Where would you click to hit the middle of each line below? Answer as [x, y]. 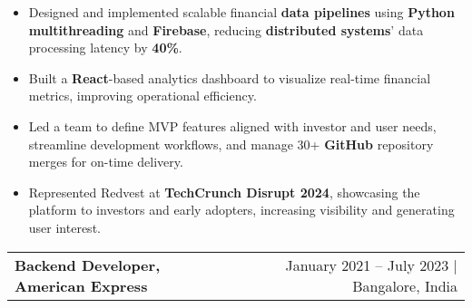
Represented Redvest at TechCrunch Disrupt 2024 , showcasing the [224, 192]
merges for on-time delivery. [106, 162]
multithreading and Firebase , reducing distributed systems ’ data [226, 29]
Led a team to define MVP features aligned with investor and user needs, [232, 125]
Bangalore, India [405, 285]
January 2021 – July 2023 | [371, 265]
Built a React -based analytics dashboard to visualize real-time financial [230, 77]
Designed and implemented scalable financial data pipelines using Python [241, 12]
